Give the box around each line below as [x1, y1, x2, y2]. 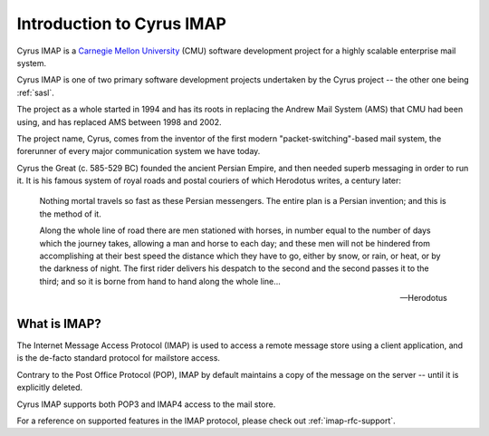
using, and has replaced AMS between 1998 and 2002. [16, 116, 222, 127]
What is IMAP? [16, 316, 101, 331]
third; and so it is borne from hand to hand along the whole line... [39, 276, 281, 286]
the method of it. [39, 208, 101, 219]
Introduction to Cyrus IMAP [16, 14, 226, 34]
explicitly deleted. [16, 382, 83, 393]
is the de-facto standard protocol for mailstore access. [16, 353, 221, 363]
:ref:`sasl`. [16, 87, 54, 98]
